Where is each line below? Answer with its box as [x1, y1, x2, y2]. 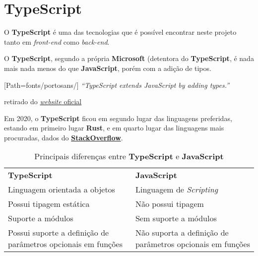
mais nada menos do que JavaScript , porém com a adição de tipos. [4, 63, 211, 73]
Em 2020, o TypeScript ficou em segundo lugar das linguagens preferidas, [4, 113, 232, 123]
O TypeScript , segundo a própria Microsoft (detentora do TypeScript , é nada [4, 53, 254, 64]
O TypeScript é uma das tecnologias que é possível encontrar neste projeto [4, 27, 237, 37]
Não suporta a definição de [135, 227, 229, 239]
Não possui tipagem [135, 198, 204, 210]
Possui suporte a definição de [8, 227, 109, 239]
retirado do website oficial [4, 96, 82, 107]
